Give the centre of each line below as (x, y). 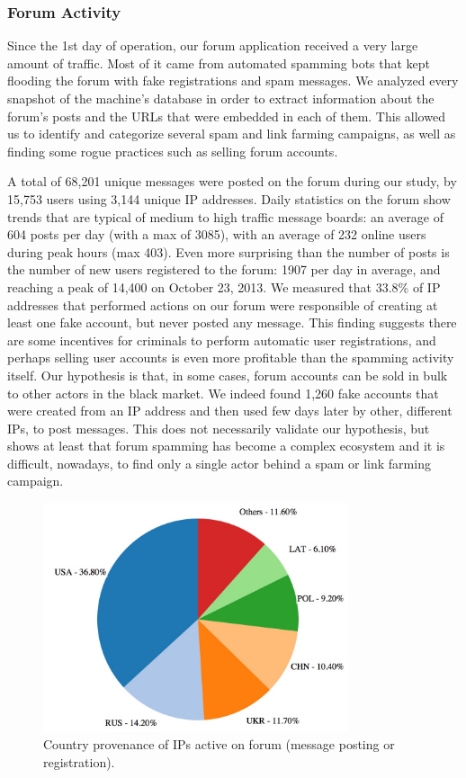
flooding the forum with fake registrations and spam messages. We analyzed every (233, 80)
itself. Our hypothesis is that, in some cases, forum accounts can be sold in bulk (228, 375)
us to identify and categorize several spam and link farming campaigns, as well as (232, 134)
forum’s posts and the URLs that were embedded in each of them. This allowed (226, 116)
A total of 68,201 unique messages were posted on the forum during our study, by (232, 181)
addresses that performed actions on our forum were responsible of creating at (223, 304)
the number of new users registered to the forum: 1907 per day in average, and (224, 269)
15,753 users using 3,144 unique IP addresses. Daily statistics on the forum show (229, 198)
